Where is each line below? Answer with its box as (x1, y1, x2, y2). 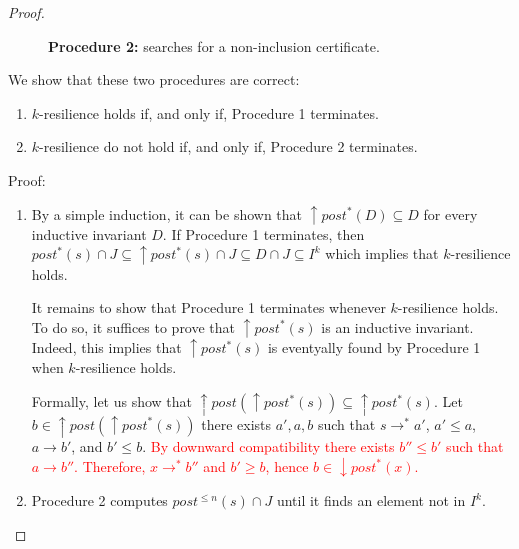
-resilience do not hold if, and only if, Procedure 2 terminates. (39, 136, 418, 157)
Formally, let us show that (31, 391, 193, 412)
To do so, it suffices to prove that (31, 316, 236, 337)
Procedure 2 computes (31, 490, 168, 511)
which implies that (325, 243, 439, 264)
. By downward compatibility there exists (142, 436, 395, 457)
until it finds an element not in (276, 490, 466, 511)
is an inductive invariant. (321, 316, 474, 337)
